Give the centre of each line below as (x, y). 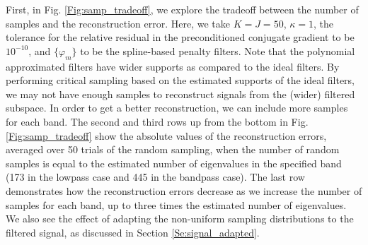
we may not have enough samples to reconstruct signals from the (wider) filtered (180, 94)
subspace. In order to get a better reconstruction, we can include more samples (177, 108)
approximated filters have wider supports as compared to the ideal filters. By (173, 66)
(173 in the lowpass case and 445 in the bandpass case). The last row (155, 177)
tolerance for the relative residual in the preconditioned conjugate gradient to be (180, 37)
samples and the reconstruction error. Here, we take (118, 23)
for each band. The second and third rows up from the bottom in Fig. (157, 121)
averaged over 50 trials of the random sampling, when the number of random (173, 149)
